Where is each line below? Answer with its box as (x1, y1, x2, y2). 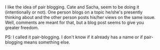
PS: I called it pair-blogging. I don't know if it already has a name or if (5, 34, 143, 40)
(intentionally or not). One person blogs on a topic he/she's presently (5, 9, 143, 15)
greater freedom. (5, 25, 39, 31)
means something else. (23, 39, 70, 45)
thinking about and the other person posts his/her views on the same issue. (5, 15, 156, 20)
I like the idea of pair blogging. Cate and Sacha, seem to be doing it (5, 4, 140, 10)
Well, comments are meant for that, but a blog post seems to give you (5, 19, 144, 25)
